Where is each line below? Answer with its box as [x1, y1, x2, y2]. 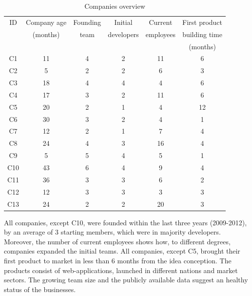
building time [182, 29, 222, 39]
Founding [73, 17, 101, 27]
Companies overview [84, 1, 145, 11]
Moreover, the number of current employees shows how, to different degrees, [4, 236, 231, 246]
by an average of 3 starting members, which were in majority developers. [4, 227, 221, 237]
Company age [26, 17, 67, 27]
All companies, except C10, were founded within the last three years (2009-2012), [4, 217, 247, 227]
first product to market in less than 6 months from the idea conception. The [4, 255, 232, 265]
